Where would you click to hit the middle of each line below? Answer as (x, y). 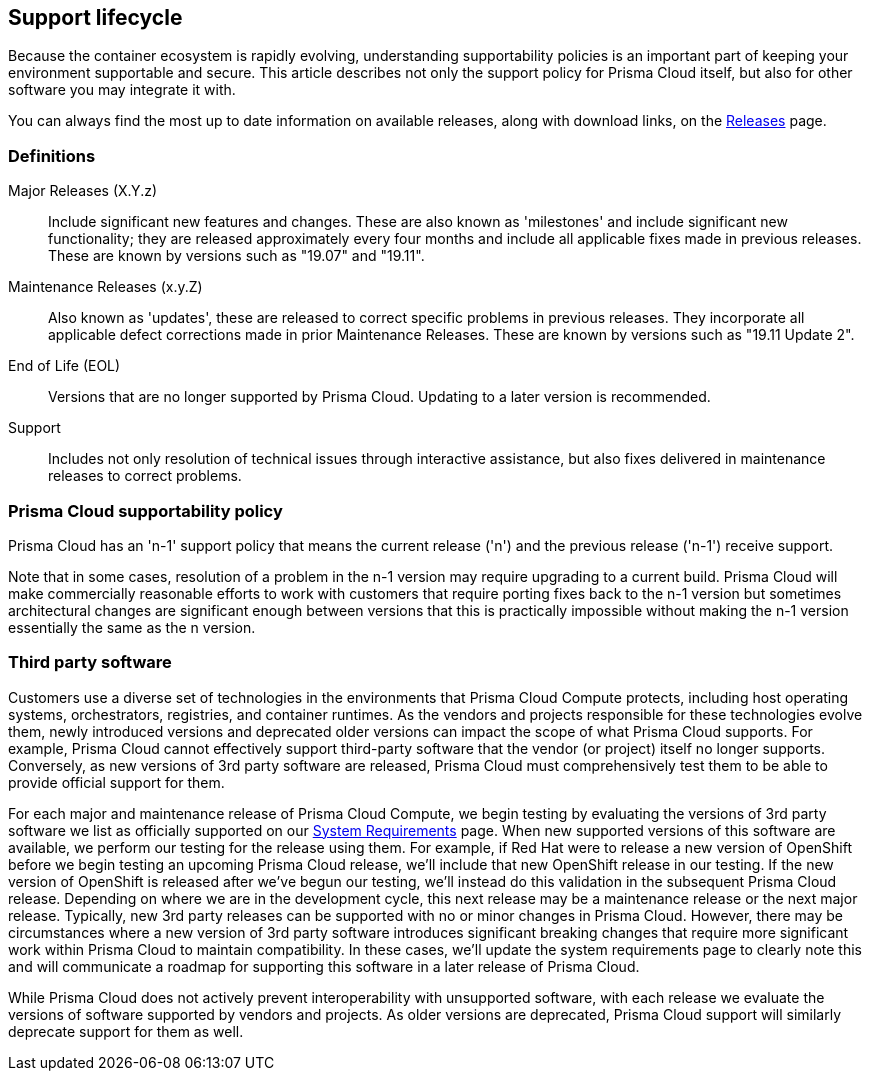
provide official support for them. (116, 782)
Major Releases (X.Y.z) (83, 191)
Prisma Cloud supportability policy (145, 510)
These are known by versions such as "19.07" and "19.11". (236, 256)
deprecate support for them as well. (126, 1031)
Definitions (52, 155)
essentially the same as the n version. (132, 627)
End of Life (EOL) (64, 366)
